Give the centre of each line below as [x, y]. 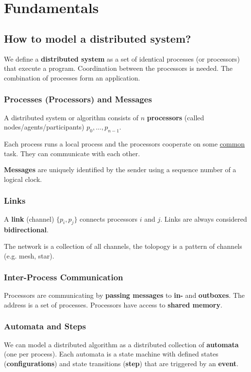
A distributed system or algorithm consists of [71, 117]
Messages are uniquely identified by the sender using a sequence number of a [120, 170]
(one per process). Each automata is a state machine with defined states [111, 354]
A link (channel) [29, 218]
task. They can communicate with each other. [72, 153]
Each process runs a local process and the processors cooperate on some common [125, 143]
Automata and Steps [45, 326]
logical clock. [23, 179]
